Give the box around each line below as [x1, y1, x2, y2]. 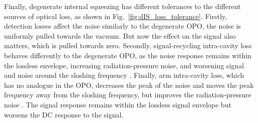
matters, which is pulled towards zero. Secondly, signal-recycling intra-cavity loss [4, 40, 252, 51]
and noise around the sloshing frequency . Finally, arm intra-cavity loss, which [4, 70, 244, 80]
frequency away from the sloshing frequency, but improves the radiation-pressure [4, 89, 251, 100]
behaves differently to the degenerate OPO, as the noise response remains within [4, 50, 251, 60]
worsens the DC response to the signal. [4, 109, 124, 119]
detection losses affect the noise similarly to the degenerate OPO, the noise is [4, 21, 241, 31]
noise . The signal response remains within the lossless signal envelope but [4, 99, 231, 109]
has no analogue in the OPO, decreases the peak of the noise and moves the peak [4, 79, 254, 90]
